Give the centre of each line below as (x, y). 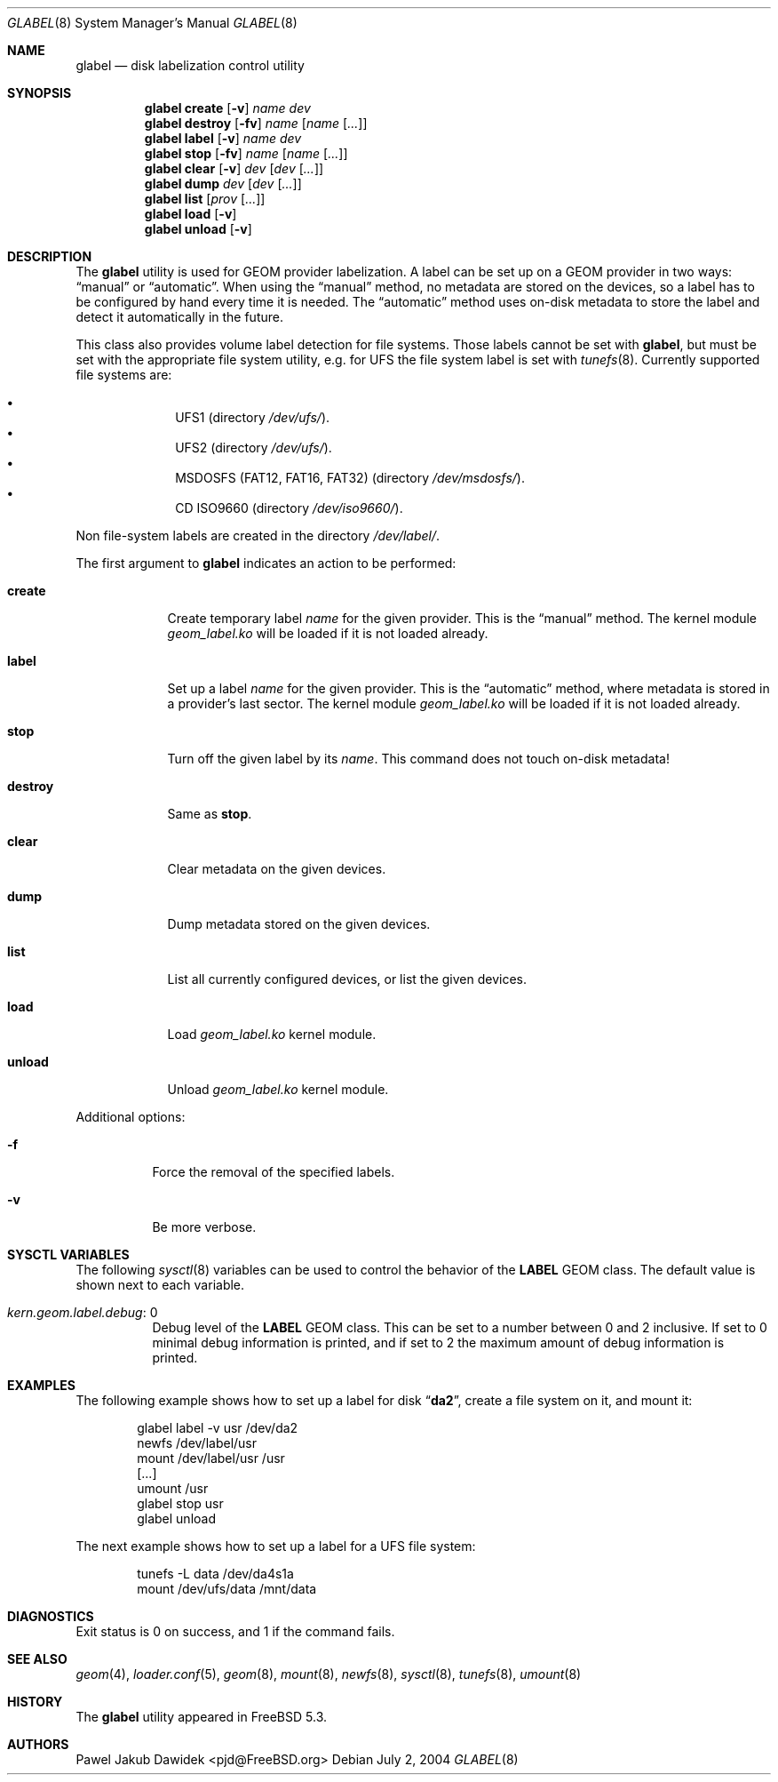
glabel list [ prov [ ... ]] (205, 199)
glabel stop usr (180, 1503)
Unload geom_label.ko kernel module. (278, 1089)
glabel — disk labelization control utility (190, 65)
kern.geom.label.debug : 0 (83, 1312)
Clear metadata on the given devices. (277, 869)
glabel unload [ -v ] (198, 229)
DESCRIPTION (50, 256)
